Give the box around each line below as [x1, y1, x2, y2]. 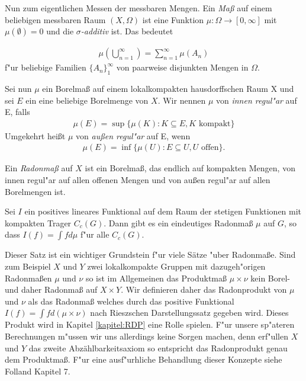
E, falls [5, 105, 30, 118]
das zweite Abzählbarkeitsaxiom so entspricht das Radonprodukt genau [28, 341, 288, 354]
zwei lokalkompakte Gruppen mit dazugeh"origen [87, 260, 266, 273]
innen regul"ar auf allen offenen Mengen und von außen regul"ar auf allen [5, 174, 270, 186]
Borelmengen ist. [5, 185, 66, 197]
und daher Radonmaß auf [5, 283, 98, 296]
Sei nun [5, 82, 32, 95]
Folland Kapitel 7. [5, 364, 70, 377]
